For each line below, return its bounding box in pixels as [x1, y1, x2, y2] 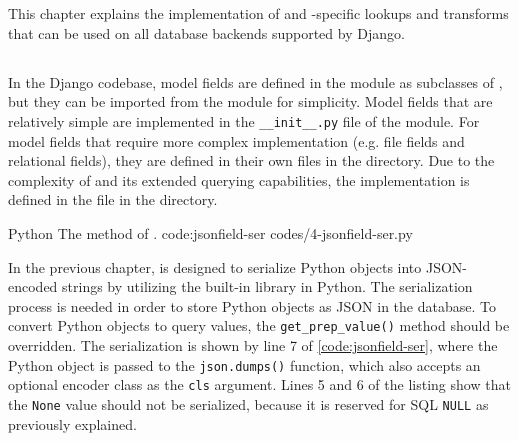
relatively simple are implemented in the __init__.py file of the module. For [8, 110, 480, 131]
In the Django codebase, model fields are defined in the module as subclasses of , [8, 71, 503, 92]
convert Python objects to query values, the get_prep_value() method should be [8, 315, 510, 336]
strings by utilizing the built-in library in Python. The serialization [62, 276, 473, 297]
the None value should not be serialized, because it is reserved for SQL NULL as [8, 393, 489, 414]
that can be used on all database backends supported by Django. [8, 22, 405, 43]
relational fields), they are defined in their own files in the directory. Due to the [8, 150, 495, 171]
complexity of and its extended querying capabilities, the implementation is [8, 169, 470, 190]
